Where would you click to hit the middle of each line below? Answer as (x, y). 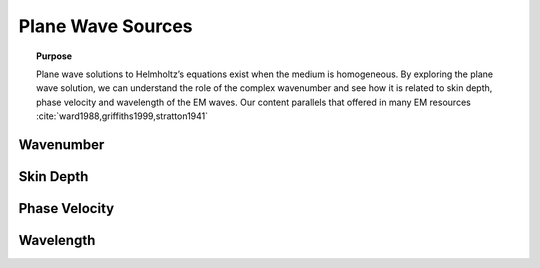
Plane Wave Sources (106, 26)
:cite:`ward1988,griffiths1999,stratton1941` (122, 116)
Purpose (54, 56)
